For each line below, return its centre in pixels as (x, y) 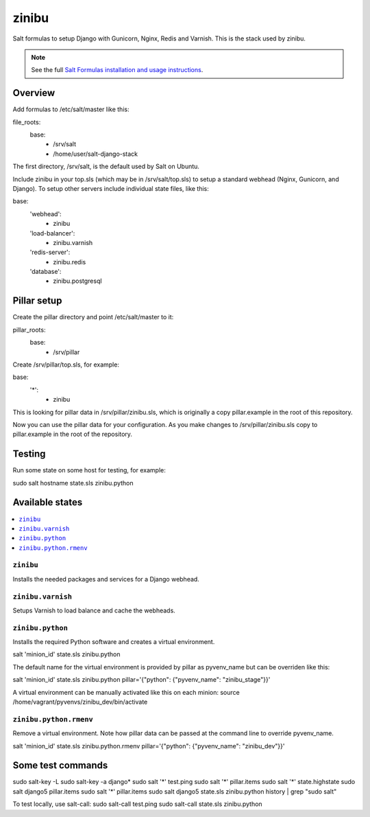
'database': (46, 272)
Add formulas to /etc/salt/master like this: (71, 109)
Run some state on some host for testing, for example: (89, 470)
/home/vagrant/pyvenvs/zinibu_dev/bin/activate (80, 702)
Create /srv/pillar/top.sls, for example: (66, 365)
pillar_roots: (29, 330)
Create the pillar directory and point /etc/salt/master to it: (93, 317)
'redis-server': (50, 252)
